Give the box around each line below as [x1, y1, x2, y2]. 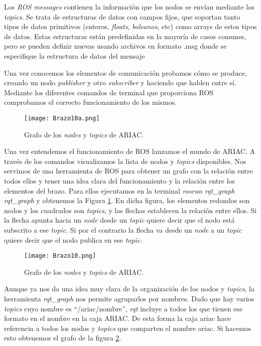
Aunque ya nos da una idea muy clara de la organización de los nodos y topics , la [4, 283, 254, 294]
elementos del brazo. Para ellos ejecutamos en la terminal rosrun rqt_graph [4, 185, 235, 196]
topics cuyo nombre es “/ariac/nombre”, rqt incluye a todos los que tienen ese [4, 303, 243, 313]
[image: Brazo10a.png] [24, 114, 100, 122]
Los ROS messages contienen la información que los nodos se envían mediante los [4, 2, 254, 12]
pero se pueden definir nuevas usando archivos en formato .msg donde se [4, 41, 227, 51]
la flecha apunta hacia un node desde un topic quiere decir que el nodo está [4, 215, 235, 225]
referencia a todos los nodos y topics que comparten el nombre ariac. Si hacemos [4, 322, 251, 333]
